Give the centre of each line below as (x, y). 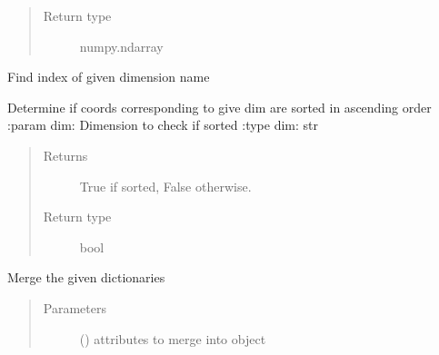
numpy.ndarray (121, 46)
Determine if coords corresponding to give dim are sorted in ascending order (219, 107)
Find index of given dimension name (109, 77)
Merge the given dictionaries (86, 277)
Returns (65, 155)
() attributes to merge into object (173, 338)
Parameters (75, 307)
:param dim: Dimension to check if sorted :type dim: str (163, 125)
